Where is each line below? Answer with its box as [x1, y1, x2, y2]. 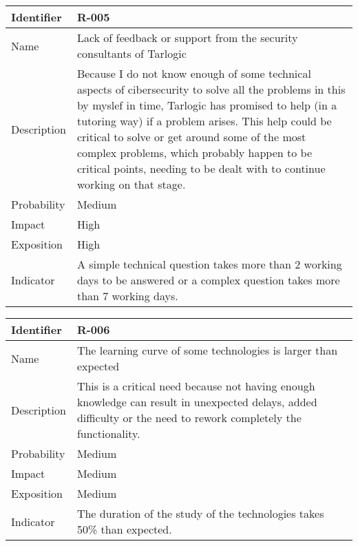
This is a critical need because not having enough [76, 378, 315, 394]
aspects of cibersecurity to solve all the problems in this [76, 81, 346, 97]
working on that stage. [76, 176, 186, 192]
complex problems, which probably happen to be [76, 145, 313, 160]
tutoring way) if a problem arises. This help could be [76, 113, 332, 129]
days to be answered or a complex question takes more [76, 272, 340, 288]
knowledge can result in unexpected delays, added [76, 394, 317, 410]
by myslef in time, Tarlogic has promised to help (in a [76, 97, 337, 113]
